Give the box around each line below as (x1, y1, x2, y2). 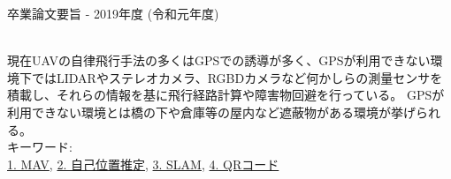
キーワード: (7, 138, 73, 156)
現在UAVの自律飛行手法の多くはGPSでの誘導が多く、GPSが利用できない (7, 51, 431, 70)
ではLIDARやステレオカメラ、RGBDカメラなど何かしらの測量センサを (31, 68, 443, 86)
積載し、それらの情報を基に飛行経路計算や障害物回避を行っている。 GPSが (7, 86, 445, 104)
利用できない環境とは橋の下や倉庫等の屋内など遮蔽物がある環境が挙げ (7, 102, 416, 121)
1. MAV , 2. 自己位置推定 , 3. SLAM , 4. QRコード (7, 154, 279, 173)
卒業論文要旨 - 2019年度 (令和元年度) (7, 4, 219, 22)
